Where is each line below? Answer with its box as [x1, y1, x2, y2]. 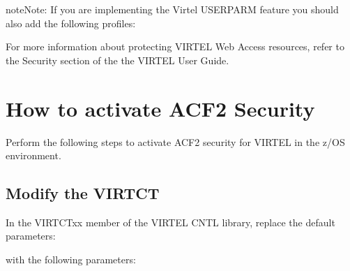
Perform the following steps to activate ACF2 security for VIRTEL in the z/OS [6, 134, 345, 149]
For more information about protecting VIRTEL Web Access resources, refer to [6, 39, 344, 54]
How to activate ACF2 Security [6, 94, 315, 122]
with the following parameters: [6, 252, 136, 267]
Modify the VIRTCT [6, 182, 160, 204]
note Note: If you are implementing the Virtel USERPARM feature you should [6, 2, 339, 16]
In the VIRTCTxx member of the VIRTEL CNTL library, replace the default [6, 214, 335, 229]
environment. [6, 148, 61, 163]
